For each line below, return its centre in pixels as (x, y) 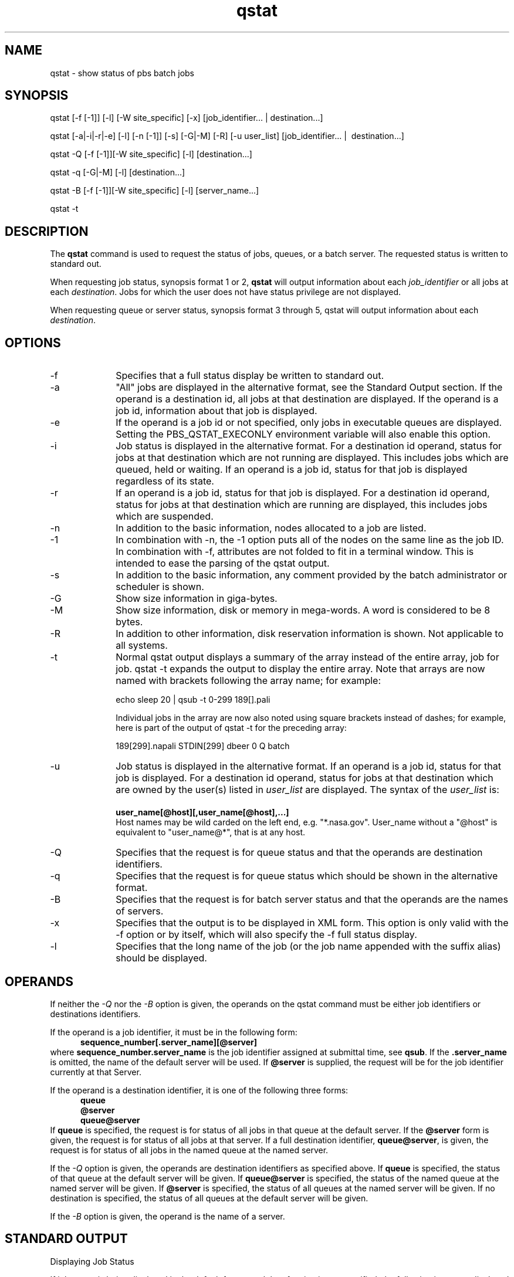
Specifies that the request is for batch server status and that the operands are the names (312, 900)
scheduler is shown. (160, 587)
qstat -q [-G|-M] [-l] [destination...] (118, 172)
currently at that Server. (96, 1072)
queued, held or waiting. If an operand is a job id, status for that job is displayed (292, 470)
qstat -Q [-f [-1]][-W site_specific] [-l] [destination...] (151, 154)
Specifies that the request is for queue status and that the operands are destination (299, 853)
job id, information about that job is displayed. (217, 411)
